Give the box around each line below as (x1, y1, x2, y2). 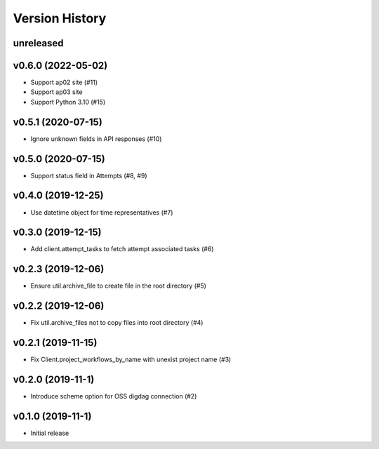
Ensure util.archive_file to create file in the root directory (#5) (30, 281, 207, 290)
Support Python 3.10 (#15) (30, 98, 105, 106)
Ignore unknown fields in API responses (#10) (30, 134, 162, 143)
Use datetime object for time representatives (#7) (30, 208, 173, 217)
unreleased (13, 37, 64, 49)
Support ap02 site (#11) (30, 78, 98, 87)
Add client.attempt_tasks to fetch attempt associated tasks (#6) (30, 245, 214, 253)
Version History (13, 11, 107, 26)
